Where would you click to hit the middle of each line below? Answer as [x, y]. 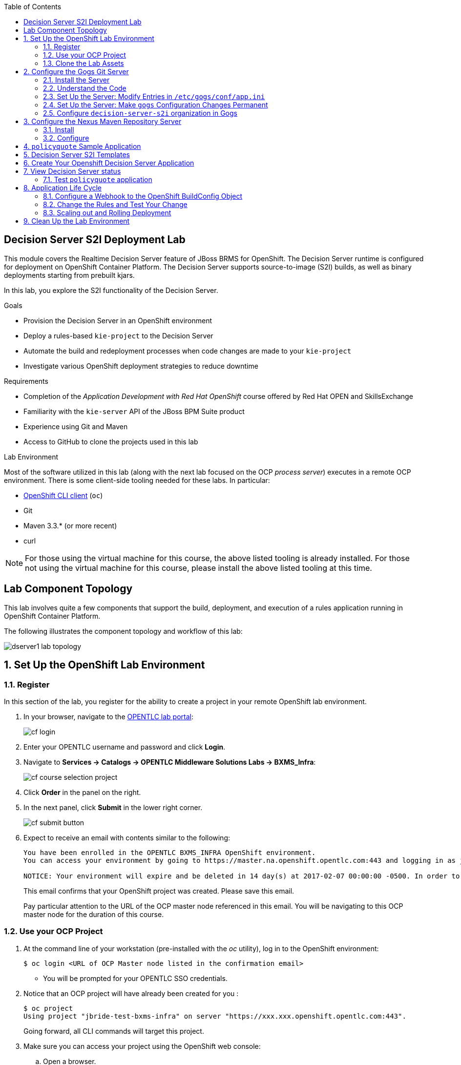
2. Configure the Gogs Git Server [76, 72]
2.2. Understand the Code [85, 88]
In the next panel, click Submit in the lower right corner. [113, 807]
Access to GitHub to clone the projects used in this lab [111, 441]
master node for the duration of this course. [94, 914]
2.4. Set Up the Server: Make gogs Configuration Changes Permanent [156, 105]
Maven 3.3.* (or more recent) [70, 525]
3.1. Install [59, 130]
